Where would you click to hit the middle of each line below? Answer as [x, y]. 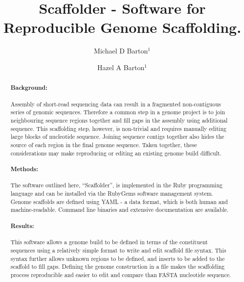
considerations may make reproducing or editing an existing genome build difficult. [116, 153]
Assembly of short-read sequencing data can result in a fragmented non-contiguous [116, 104]
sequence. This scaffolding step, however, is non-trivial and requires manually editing [118, 128]
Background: [29, 88]
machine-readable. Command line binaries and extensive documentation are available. [120, 210]
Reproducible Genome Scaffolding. [122, 27]
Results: [22, 226]
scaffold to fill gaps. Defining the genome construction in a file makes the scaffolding [118, 267]
